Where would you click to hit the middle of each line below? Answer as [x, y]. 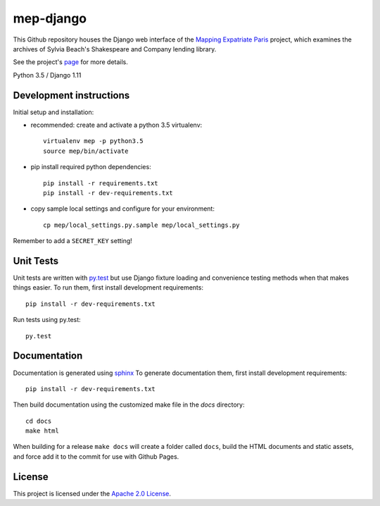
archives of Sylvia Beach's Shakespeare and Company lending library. [115, 49]
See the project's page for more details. [70, 62]
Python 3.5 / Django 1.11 [47, 75]
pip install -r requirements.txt [101, 183]
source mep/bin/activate [86, 151]
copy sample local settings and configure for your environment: [122, 209]
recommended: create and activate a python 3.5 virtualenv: [116, 125]
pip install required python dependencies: [91, 167]
